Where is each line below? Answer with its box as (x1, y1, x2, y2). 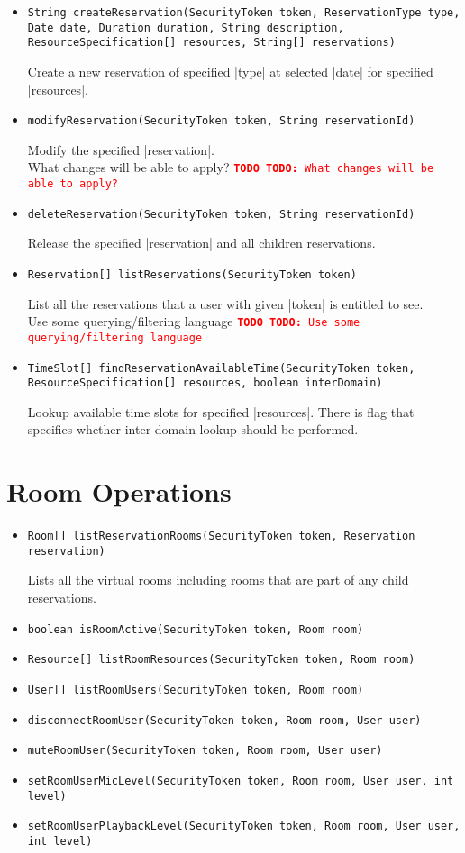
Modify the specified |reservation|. (27, 140, 214, 159)
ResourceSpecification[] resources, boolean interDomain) (27, 377, 383, 390)
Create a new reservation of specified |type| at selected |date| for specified (27, 61, 433, 80)
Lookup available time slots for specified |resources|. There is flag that (27, 402, 415, 421)
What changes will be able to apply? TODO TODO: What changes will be (27, 158, 434, 177)
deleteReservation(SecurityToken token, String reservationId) (27, 207, 415, 221)
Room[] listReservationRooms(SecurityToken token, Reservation (27, 530, 415, 543)
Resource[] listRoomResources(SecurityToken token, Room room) (27, 653, 415, 667)
